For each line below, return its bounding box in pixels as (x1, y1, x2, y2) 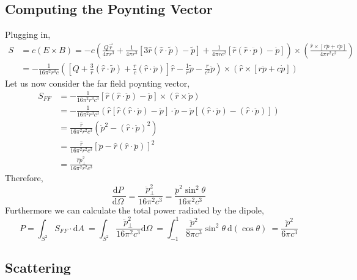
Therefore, (5, 171, 43, 184)
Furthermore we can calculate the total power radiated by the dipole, (5, 204, 264, 217)
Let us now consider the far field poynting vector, (5, 76, 190, 89)
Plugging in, (5, 28, 51, 41)
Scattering (5, 257, 71, 276)
